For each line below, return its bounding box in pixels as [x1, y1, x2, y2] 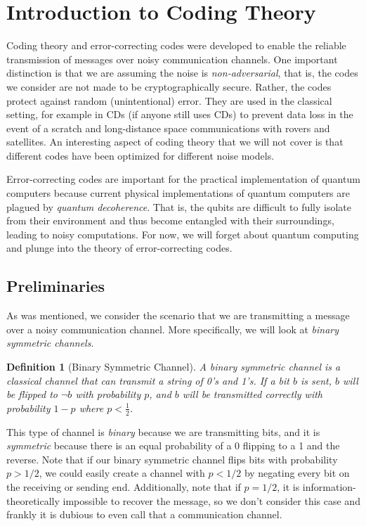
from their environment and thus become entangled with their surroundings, [6, 213, 334, 228]
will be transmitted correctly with [182, 387, 322, 402]
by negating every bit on [244, 466, 350, 480]
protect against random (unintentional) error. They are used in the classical [6, 93, 332, 108]
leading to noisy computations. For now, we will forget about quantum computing [6, 226, 359, 241]
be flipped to [6, 387, 58, 402]
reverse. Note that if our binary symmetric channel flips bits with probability [6, 451, 338, 466]
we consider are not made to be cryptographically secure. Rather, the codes [6, 79, 332, 94]
